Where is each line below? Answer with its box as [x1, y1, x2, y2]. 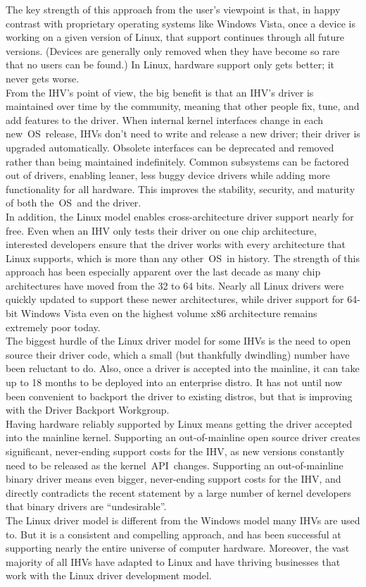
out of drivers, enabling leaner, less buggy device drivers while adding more [6, 168, 330, 183]
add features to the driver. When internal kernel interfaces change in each [6, 112, 324, 127]
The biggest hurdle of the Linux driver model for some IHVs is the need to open [6, 333, 351, 348]
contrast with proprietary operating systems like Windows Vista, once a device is [6, 16, 355, 30]
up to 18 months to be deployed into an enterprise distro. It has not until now [6, 375, 342, 390]
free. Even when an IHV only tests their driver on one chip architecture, [6, 223, 317, 237]
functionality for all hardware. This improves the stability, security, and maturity [6, 181, 355, 196]
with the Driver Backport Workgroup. [6, 402, 170, 417]
